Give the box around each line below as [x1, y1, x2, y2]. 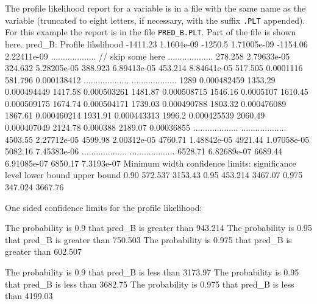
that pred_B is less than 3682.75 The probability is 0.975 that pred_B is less [5, 277, 294, 290]
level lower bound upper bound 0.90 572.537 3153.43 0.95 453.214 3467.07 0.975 [5, 168, 303, 181]
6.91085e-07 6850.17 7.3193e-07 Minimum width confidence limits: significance [5, 156, 296, 169]
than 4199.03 [5, 289, 53, 302]
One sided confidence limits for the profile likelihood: [5, 201, 202, 213]
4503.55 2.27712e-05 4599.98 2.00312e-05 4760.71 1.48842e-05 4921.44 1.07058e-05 [5, 133, 310, 145]
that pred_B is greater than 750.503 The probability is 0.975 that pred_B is [5, 233, 292, 246]
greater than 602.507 [5, 245, 82, 258]
